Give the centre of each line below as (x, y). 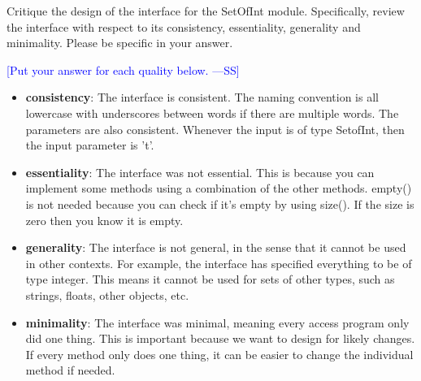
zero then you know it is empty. (104, 220)
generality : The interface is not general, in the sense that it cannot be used (216, 247)
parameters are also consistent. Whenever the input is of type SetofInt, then (215, 129)
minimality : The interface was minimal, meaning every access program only (217, 322)
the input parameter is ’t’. (90, 145)
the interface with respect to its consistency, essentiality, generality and (184, 26)
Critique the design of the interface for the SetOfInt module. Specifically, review (206, 11)
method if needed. (70, 370)
